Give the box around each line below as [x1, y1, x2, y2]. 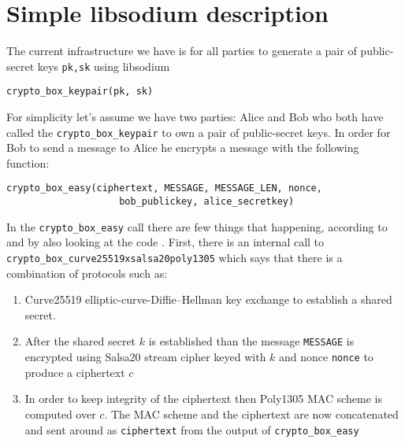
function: [6, 154, 50, 171]
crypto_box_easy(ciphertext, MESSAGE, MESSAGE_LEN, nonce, [6, 183, 322, 194]
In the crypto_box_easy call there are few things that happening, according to [6, 218, 388, 234]
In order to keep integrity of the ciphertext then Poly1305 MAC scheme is [24, 390, 382, 407]
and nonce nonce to [279, 349, 373, 365]
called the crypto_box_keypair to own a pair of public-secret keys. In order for [6, 124, 391, 140]
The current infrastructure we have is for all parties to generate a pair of [6, 42, 357, 59]
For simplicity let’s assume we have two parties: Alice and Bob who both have [6, 109, 384, 125]
